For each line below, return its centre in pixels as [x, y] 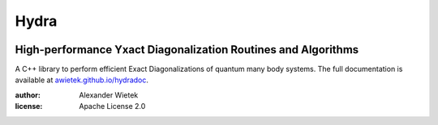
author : [28, 95]
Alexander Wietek [109, 95]
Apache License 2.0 [112, 106]
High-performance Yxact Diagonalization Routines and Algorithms [187, 50]
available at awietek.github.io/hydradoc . [82, 80]
